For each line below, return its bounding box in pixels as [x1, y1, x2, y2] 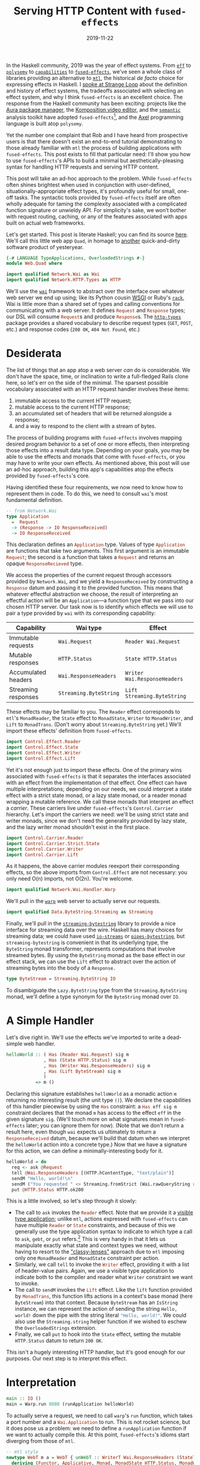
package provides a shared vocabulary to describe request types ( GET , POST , [6, 320, 193, 327]
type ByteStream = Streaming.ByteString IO [6, 976, 116, 982]
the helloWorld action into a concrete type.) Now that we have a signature [6, 1141, 187, 1148]
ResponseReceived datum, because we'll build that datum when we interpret [6, 1135, 190, 1142]
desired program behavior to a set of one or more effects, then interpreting [6, 440, 190, 448]
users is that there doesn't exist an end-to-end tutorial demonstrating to [6, 137, 183, 145]
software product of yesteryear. [6, 243, 85, 250]
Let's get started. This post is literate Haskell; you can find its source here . [6, 231, 189, 238]
